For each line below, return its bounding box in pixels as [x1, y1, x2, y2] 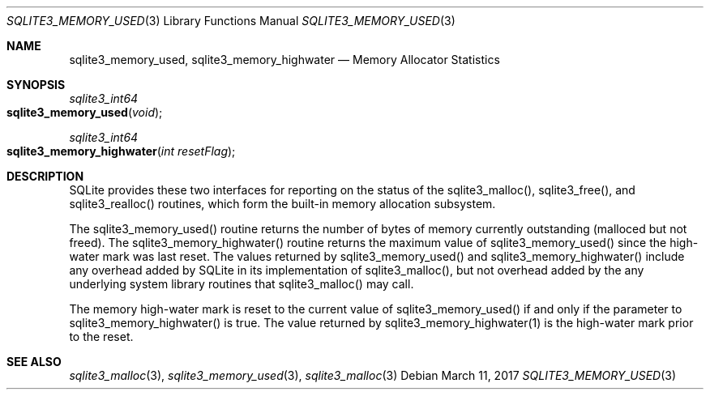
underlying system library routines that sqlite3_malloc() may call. [69, 277, 414, 291]
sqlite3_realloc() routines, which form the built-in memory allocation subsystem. [69, 197, 496, 211]
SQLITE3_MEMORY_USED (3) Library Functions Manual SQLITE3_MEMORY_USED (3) [6, 14, 456, 28]
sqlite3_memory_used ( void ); [6, 105, 163, 119]
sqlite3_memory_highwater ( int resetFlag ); [6, 144, 236, 158]
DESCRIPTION [6, 169, 84, 183]
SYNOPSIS [6, 78, 66, 92]
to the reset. [69, 330, 134, 343]
